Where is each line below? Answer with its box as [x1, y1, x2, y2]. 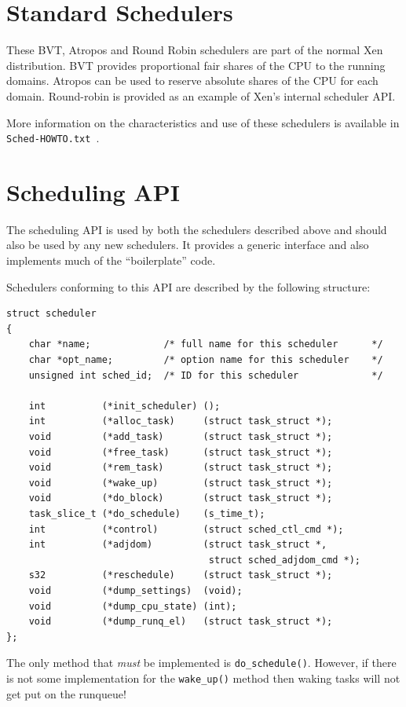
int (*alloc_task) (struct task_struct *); [28, 416, 333, 427]
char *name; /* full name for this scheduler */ [28, 339, 383, 350]
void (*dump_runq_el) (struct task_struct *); [28, 616, 333, 628]
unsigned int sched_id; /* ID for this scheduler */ [28, 369, 383, 381]
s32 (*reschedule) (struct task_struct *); [28, 570, 333, 581]
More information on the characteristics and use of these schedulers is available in [6, 114, 400, 130]
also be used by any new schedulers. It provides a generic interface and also [6, 236, 369, 253]
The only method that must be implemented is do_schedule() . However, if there [6, 654, 397, 671]
